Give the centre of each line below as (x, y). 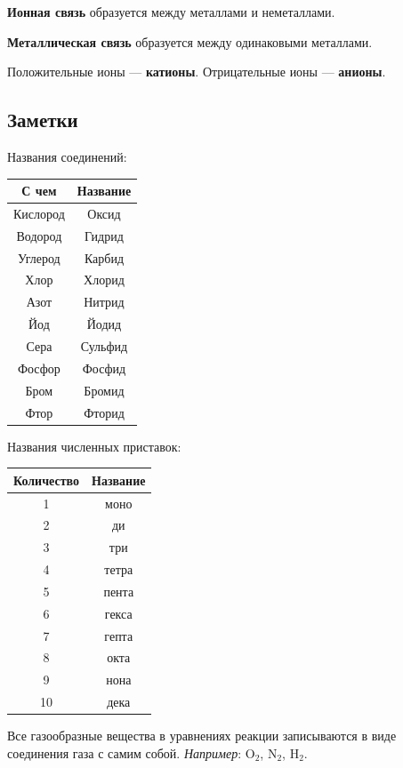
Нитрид (104, 302)
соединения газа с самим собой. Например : (125, 752)
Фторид (104, 412)
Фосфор (39, 368)
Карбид (104, 257)
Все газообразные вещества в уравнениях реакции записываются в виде (202, 736)
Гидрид (104, 235)
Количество (47, 480)
